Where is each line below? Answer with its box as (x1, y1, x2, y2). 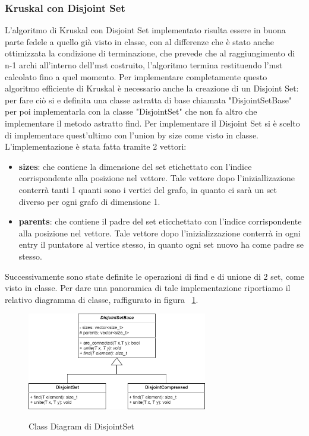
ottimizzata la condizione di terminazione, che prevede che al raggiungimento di (5, 47, 295, 59)
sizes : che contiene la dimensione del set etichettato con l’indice (18, 160, 252, 172)
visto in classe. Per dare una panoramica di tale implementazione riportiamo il (5, 282, 291, 294)
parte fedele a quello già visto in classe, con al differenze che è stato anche (5, 35, 274, 48)
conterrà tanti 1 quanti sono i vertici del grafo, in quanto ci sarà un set (18, 183, 277, 195)
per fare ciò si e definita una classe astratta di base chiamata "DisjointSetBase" (5, 93, 292, 106)
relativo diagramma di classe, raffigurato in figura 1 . (5, 293, 198, 305)
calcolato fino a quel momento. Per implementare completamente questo (5, 70, 267, 83)
